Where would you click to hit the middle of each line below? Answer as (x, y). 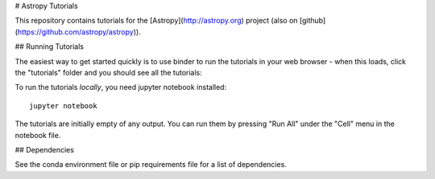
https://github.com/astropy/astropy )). (79, 31)
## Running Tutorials (50, 47)
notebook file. (38, 135)
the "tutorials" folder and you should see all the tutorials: (109, 72)
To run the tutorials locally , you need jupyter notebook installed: (121, 87)
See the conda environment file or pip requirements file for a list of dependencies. (151, 165)
